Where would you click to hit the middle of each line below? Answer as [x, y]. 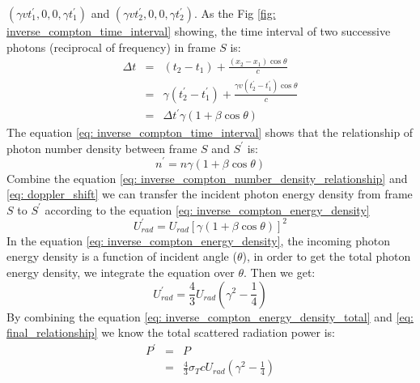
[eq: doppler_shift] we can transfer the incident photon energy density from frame [210, 194]
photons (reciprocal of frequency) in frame [111, 47]
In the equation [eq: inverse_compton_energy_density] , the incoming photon [198, 240]
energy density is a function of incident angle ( [122, 256]
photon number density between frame [102, 148]
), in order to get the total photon [327, 256]
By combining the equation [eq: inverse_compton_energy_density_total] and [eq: [210, 316]
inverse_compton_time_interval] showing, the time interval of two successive [199, 31]
